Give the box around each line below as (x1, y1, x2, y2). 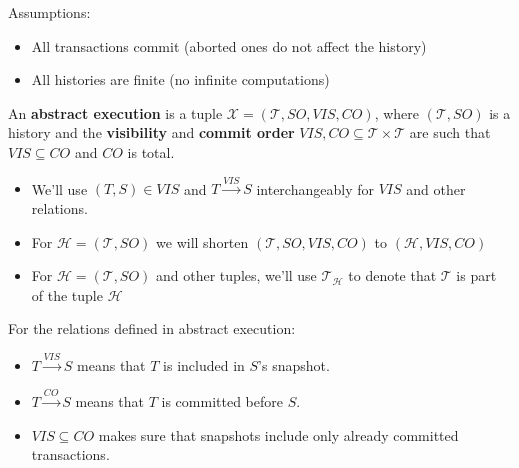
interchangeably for (256, 178, 374, 199)
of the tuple (31, 284, 103, 305)
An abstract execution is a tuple (8, 102, 223, 123)
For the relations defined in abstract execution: (8, 318, 296, 339)
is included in (163, 354, 245, 375)
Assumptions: (8, 2, 91, 22)
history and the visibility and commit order (8, 122, 295, 143)
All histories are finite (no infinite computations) (31, 69, 330, 90)
